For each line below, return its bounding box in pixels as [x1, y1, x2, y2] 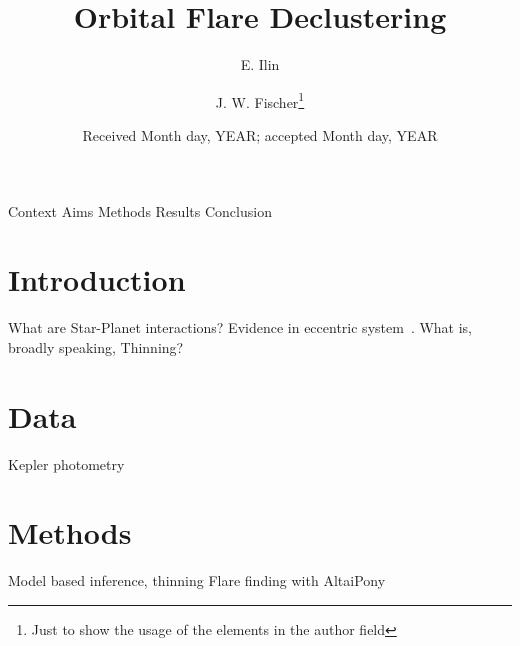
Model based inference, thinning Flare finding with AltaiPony [8, 570, 386, 591]
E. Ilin [240, 54, 280, 75]
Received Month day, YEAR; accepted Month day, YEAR [82, 124, 438, 145]
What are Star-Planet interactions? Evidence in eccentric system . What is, [8, 317, 473, 338]
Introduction [8, 259, 186, 300]
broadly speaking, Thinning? [8, 336, 184, 357]
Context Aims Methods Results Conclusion [8, 200, 272, 221]
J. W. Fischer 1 [215, 88, 305, 112]
